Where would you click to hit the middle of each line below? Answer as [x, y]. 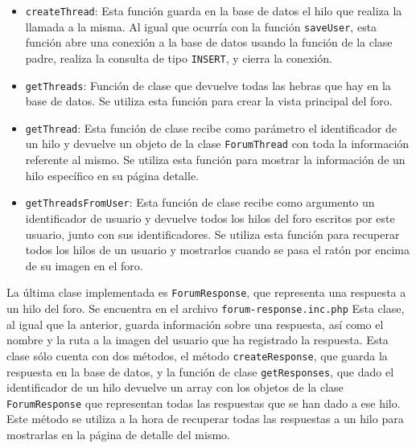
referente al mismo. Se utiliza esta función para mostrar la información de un [215, 160]
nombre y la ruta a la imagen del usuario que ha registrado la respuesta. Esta [198, 340]
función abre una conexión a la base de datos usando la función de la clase [209, 42]
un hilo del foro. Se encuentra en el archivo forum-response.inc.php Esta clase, [206, 308]
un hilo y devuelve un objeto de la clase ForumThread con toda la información [217, 144]
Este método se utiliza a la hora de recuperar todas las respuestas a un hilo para [205, 419]
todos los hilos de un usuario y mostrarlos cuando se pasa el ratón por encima [217, 250]
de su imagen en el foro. [84, 265]
